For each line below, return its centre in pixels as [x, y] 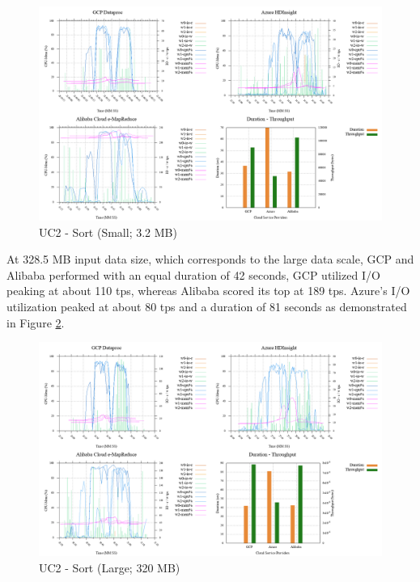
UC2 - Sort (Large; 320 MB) [110, 567]
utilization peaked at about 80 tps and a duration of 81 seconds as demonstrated [207, 306]
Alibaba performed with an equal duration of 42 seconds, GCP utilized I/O [193, 274]
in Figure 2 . [36, 322]
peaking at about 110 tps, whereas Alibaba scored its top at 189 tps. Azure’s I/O [208, 291]
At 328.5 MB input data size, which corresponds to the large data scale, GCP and [210, 259]
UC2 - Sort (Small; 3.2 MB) [108, 232]
